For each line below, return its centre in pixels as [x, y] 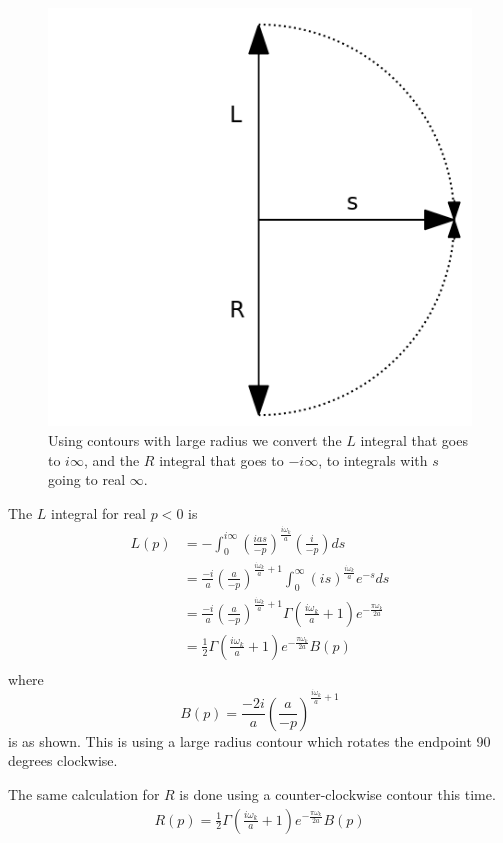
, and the [111, 459]
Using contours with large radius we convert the [195, 440]
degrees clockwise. [63, 760]
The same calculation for [84, 793]
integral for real [98, 512]
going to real [87, 479]
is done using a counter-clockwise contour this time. [337, 793]
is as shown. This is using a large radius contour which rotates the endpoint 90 [249, 740]
